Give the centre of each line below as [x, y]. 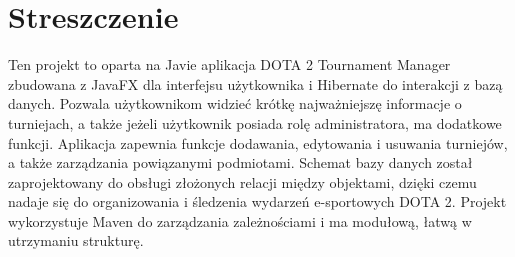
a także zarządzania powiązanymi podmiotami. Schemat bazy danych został [240, 162]
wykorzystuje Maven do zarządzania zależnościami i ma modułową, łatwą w [240, 220]
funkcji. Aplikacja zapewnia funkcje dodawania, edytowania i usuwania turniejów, [258, 142]
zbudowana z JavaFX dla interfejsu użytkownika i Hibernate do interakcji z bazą [255, 83]
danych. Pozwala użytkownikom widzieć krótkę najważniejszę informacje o [235, 103]
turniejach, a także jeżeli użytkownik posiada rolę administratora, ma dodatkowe [255, 122]
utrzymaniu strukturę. [76, 240]
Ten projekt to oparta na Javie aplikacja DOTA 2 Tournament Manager [229, 64]
